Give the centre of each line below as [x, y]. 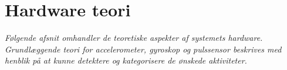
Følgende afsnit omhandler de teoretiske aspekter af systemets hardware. [134, 38]
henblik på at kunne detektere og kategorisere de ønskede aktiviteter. [126, 60]
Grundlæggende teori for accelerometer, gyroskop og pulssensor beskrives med [143, 49]
